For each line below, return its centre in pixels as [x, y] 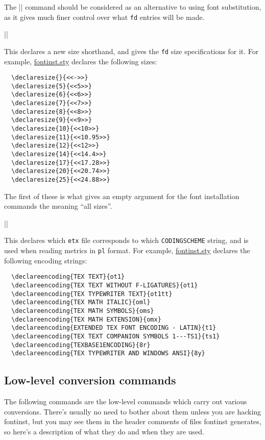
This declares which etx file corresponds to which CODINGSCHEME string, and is [126, 240]
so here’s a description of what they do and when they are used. [104, 431]
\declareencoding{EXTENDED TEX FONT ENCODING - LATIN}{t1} [114, 328]
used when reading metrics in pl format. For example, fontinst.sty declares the [127, 250]
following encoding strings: [46, 260]
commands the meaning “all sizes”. [58, 206]
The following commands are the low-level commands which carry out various [126, 401]
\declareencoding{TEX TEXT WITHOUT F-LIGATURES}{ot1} [105, 285]
